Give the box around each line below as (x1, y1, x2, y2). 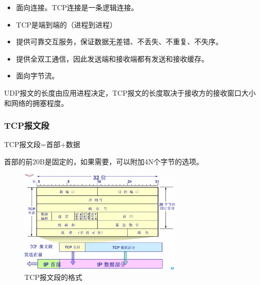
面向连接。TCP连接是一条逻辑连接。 (16, 2, 138, 12)
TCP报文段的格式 (24, 272, 82, 282)
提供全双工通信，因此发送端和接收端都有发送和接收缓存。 (16, 53, 209, 64)
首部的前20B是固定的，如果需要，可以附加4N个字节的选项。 (4, 156, 204, 166)
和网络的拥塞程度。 (4, 97, 68, 108)
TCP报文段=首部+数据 (4, 139, 80, 150)
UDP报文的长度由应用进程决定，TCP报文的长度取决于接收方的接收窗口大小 (4, 87, 256, 98)
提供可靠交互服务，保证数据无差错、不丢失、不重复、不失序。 (16, 36, 223, 47)
